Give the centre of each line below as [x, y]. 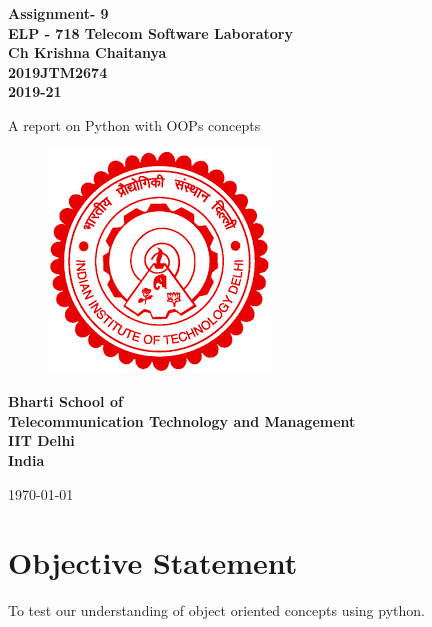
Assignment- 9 [58, 13]
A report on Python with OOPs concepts [134, 124]
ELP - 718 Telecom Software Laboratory [150, 32]
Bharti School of [65, 401]
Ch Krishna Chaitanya [87, 52]
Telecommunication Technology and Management [182, 420]
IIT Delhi [41, 440]
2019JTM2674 [58, 71]
